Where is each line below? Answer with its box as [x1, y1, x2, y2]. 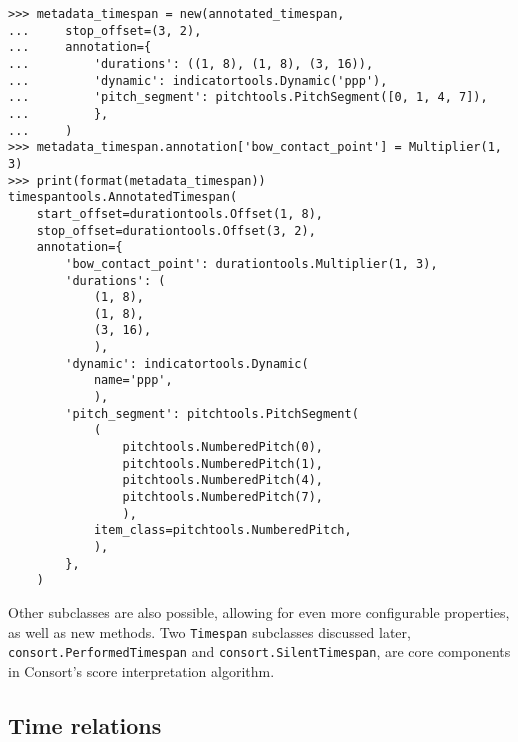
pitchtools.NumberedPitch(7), [122, 490, 323, 505]
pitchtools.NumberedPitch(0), [122, 440, 323, 455]
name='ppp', [93, 373, 173, 388]
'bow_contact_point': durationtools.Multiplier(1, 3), [65, 256, 438, 271]
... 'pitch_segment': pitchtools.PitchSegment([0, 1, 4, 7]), [8, 90, 488, 105]
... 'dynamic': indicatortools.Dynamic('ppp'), [8, 73, 388, 88]
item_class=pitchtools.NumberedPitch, [93, 523, 352, 538]
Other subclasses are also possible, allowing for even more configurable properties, [8, 601, 510, 622]
